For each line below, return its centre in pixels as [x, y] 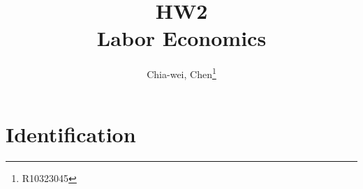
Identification [71, 134]
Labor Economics [181, 38]
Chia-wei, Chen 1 [181, 73]
